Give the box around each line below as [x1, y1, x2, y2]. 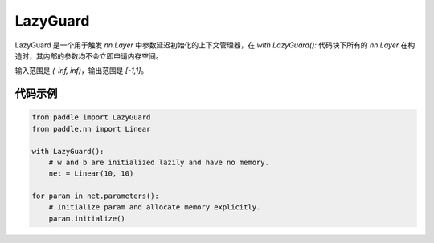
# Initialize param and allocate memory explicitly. [48, 203, 261, 212]
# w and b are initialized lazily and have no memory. [48, 157, 269, 167]
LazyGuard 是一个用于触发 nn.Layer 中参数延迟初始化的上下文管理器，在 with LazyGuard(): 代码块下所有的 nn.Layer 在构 [14, 40, 416, 50]
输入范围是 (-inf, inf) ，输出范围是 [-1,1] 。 [14, 66, 149, 75]
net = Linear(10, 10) [48, 169, 134, 178]
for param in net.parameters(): [31, 192, 160, 200]
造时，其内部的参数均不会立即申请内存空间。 [14, 51, 163, 60]
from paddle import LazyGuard [31, 113, 151, 122]
